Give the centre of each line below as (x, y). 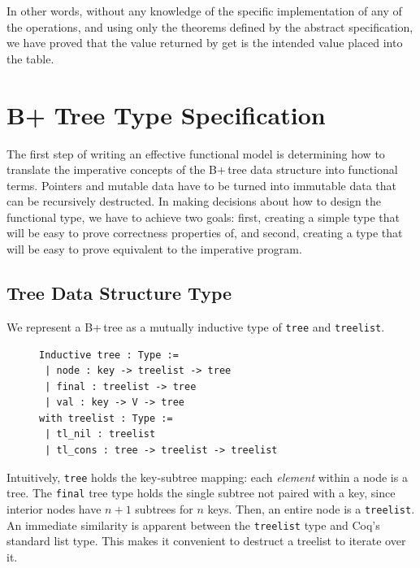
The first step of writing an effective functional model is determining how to (196, 153)
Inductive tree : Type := (109, 355)
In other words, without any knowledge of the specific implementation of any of (204, 11)
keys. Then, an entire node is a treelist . (311, 508)
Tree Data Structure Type (119, 293)
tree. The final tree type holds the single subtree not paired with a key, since (201, 493)
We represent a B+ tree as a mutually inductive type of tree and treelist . (196, 326)
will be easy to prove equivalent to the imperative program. (154, 249)
